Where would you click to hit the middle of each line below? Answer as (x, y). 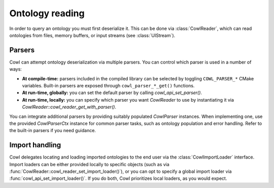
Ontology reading (47, 13)
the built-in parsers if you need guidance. (53, 131)
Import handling (35, 145)
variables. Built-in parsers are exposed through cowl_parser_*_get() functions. (108, 86)
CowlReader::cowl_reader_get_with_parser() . (69, 107)
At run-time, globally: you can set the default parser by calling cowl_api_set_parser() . (112, 93)
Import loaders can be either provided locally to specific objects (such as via (89, 164)
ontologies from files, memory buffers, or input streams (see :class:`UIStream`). (92, 35)
